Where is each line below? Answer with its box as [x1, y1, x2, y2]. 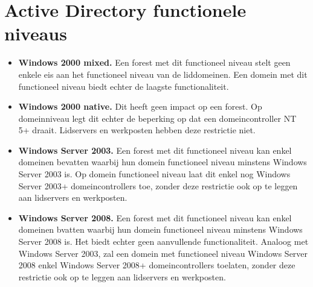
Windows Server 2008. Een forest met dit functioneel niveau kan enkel [18, 211, 292, 224]
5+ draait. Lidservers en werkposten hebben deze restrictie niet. [18, 124, 256, 136]
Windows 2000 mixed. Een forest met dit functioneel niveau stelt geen [18, 56, 291, 69]
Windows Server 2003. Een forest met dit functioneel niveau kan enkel [18, 143, 292, 156]
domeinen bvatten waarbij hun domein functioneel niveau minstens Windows [18, 223, 303, 236]
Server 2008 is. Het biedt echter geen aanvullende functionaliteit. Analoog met [18, 235, 309, 248]
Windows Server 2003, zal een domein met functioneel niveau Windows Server [18, 247, 308, 259]
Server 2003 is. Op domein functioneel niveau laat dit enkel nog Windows [18, 168, 291, 180]
